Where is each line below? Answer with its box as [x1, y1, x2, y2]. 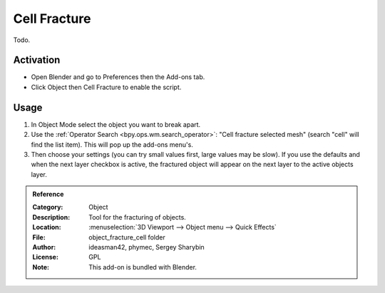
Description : [32, 212, 71, 221]
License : [32, 253, 58, 262]
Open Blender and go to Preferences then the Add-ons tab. [31, 73, 205, 81]
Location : [32, 223, 61, 232]
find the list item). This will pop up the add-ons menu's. [31, 140, 194, 149]
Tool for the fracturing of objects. [88, 212, 187, 221]
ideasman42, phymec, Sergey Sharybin [88, 243, 205, 252]
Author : [32, 243, 56, 252]
